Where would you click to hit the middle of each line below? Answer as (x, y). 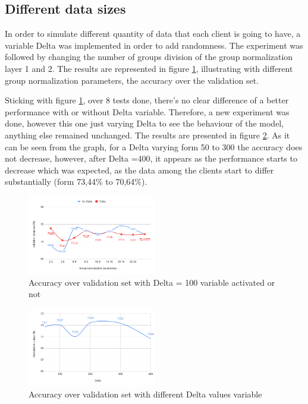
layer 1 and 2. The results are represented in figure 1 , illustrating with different (149, 68)
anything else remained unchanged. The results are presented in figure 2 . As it (147, 135)
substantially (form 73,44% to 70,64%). (76, 182)
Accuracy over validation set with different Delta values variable (145, 394)
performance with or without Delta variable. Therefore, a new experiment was (147, 111)
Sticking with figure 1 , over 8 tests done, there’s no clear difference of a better (147, 100)
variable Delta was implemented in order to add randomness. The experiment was (154, 45)
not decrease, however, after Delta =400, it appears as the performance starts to (151, 158)
